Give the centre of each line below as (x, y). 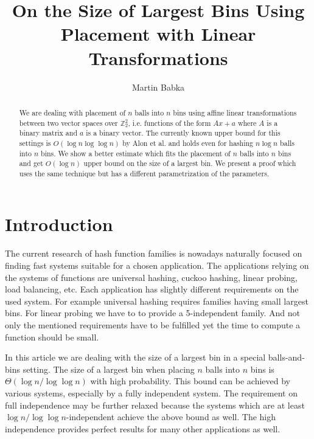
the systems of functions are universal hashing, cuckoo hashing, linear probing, (152, 277)
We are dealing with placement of (72, 112)
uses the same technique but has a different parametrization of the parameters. (144, 173)
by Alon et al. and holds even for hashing (188, 143)
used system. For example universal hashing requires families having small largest (157, 301)
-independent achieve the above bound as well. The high (171, 417)
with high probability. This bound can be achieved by (190, 381)
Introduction (59, 224)
